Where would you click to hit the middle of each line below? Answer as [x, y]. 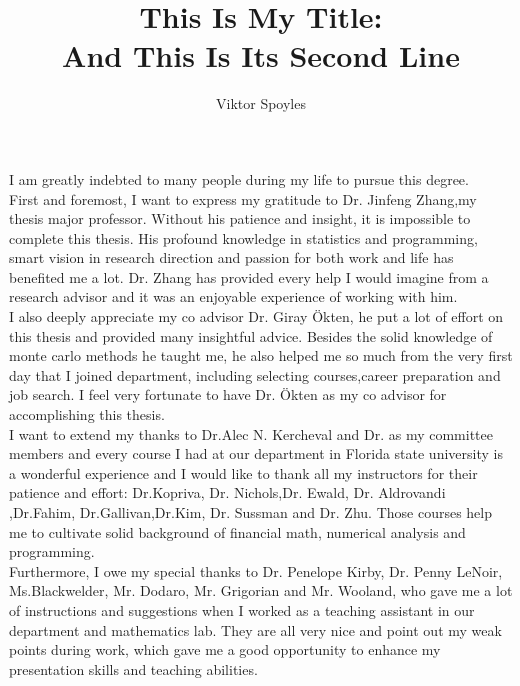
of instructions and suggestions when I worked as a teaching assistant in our [242, 609]
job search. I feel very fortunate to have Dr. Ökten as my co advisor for [228, 394]
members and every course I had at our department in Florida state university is [256, 453]
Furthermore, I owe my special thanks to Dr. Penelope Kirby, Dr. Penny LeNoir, [256, 570]
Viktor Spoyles [261, 103]
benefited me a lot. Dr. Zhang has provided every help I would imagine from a [249, 276]
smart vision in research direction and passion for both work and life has [231, 257]
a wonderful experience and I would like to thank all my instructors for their [243, 472]
